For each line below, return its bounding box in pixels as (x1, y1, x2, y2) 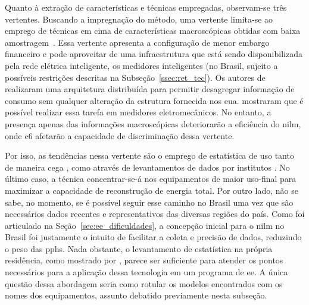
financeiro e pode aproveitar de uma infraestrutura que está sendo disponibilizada (5, 48, 302, 60)
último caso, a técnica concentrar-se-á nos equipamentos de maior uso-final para (5, 172, 296, 185)
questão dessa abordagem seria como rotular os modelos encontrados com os (5, 277, 283, 290)
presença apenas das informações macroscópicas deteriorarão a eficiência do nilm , (5, 117, 301, 130)
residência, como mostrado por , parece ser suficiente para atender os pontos (5, 254, 283, 266)
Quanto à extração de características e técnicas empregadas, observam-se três (5, 1, 287, 13)
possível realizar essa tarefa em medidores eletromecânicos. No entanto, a (5, 106, 271, 118)
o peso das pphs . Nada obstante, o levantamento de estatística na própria (5, 242, 273, 254)
